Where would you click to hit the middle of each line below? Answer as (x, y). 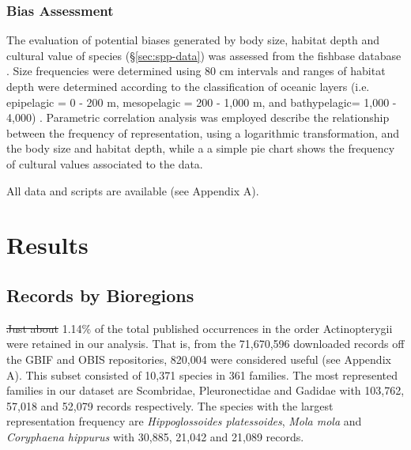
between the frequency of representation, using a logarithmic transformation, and (203, 132)
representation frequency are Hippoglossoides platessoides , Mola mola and (184, 421)
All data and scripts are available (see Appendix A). (133, 190)
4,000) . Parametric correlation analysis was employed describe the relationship (198, 117)
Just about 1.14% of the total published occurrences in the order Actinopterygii (200, 328)
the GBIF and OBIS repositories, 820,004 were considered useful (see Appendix (199, 359)
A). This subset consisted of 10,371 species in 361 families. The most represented (202, 374)
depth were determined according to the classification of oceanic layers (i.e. (188, 86)
